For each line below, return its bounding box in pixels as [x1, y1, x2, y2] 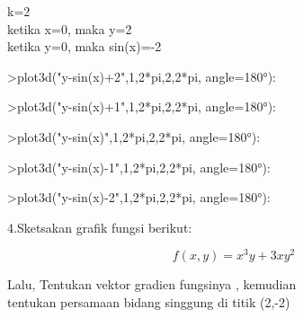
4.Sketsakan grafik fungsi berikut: [7, 217, 192, 236]
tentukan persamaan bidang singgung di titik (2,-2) [7, 293, 290, 312]
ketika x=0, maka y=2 [7, 19, 132, 38]
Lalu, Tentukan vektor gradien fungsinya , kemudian [7, 275, 297, 294]
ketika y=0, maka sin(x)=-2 [7, 37, 162, 56]
